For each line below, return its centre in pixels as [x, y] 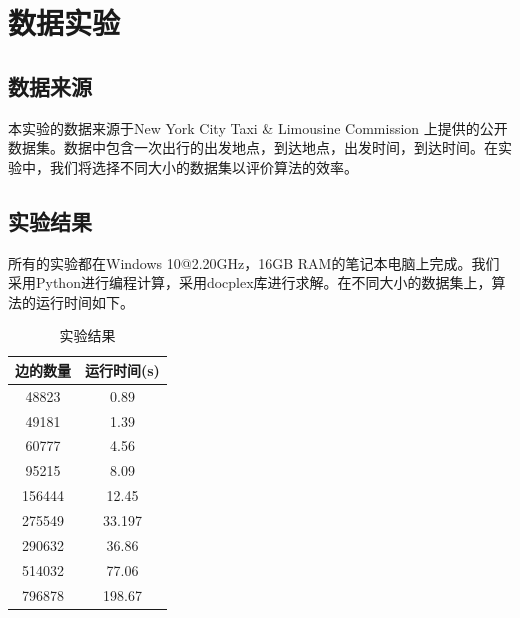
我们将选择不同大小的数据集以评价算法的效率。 [203, 166]
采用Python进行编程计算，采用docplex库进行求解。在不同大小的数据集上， [250, 282]
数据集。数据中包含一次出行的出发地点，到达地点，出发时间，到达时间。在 [253, 147]
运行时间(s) [122, 369]
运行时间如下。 [84, 301]
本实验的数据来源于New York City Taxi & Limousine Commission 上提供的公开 [258, 127]
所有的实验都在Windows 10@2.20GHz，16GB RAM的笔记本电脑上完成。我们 [254, 262]
